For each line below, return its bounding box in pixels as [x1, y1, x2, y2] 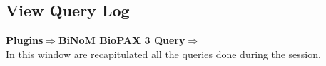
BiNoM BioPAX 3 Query [58, 33, 185, 48]
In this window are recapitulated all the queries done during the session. [6, 46, 321, 61]
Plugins [6, 33, 44, 48]
